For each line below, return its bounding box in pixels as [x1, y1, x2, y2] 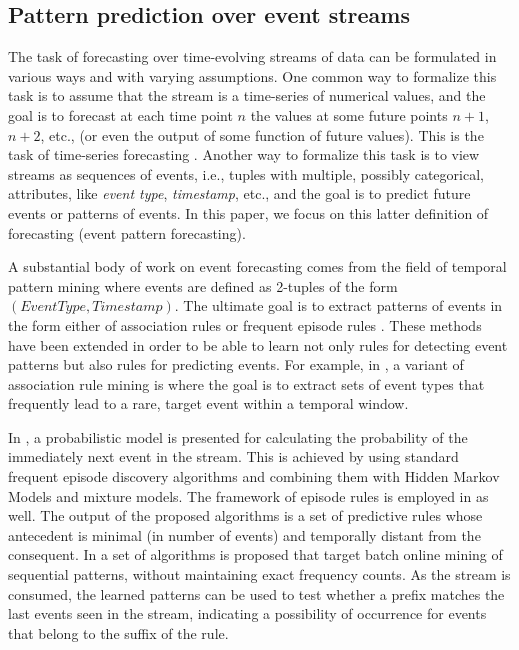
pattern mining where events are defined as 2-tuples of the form [8, 275, 398, 296]
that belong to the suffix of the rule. [8, 622, 229, 643]
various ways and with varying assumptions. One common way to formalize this [8, 65, 497, 86]
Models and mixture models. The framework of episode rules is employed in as [8, 485, 489, 506]
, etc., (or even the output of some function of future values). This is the [40, 124, 484, 145]
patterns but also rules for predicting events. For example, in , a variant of [8, 354, 464, 375]
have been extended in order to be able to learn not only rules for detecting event [8, 334, 508, 355]
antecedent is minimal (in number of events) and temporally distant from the [8, 524, 481, 545]
